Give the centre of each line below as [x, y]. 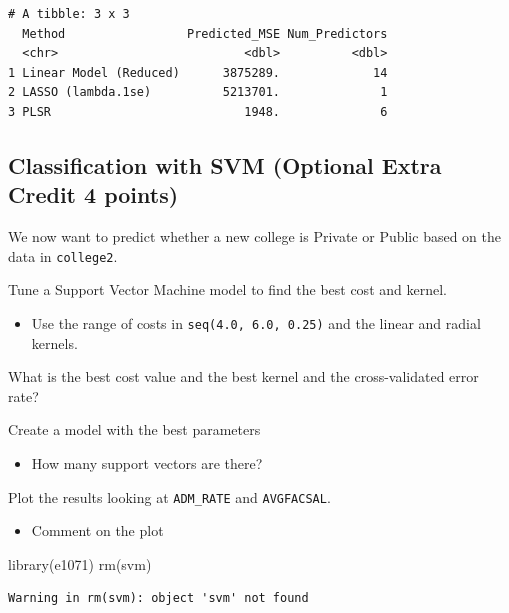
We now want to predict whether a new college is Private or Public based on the [254, 236]
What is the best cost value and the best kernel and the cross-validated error [243, 376]
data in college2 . [63, 255]
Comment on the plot [97, 530]
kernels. [54, 342]
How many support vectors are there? [147, 463]
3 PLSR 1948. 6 [198, 111]
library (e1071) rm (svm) [80, 563]
